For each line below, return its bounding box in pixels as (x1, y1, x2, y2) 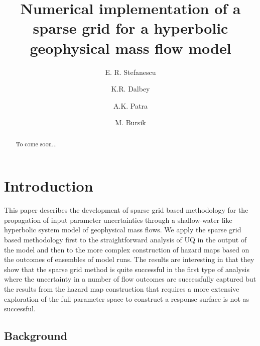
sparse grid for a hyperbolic (33, 18, 228, 38)
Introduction (4, 176, 93, 196)
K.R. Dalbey (111, 83, 150, 94)
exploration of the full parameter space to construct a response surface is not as (4, 293, 249, 304)
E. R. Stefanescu (105, 66, 156, 77)
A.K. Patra (113, 100, 148, 111)
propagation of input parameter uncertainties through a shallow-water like (4, 214, 232, 225)
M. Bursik (115, 117, 146, 128)
